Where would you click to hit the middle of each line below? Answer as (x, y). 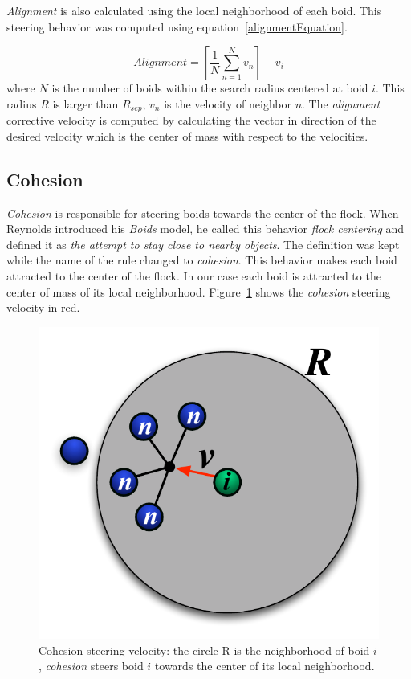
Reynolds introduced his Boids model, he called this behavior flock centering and (205, 229)
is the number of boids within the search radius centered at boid (210, 88)
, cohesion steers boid (91, 666)
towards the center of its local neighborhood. (265, 666)
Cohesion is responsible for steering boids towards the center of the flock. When (203, 213)
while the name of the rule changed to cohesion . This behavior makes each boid (202, 260)
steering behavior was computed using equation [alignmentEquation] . (177, 26)
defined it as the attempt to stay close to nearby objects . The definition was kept (203, 244)
